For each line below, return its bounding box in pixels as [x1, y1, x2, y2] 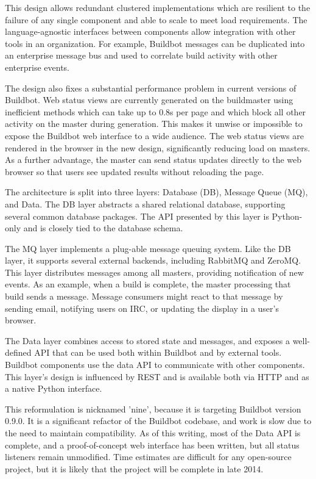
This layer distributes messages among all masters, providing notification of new [5, 265, 304, 278]
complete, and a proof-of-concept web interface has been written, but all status [5, 438, 300, 451]
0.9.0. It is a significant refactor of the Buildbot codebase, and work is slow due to [5, 414, 312, 427]
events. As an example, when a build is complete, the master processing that [5, 278, 291, 290]
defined [5, 346, 32, 359]
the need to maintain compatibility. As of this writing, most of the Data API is [5, 427, 301, 439]
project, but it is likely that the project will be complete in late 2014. [5, 462, 264, 475]
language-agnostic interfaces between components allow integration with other [5, 25, 296, 38]
